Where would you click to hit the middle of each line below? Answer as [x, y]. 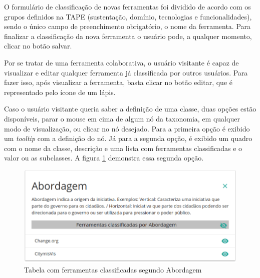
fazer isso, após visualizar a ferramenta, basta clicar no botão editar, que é [118, 82]
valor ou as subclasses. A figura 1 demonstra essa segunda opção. [104, 158]
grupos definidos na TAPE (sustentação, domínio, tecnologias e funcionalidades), [128, 16]
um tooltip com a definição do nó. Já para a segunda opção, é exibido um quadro [128, 138]
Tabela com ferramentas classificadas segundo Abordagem [113, 270]
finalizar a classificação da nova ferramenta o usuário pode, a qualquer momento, [128, 36]
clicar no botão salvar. [38, 46]
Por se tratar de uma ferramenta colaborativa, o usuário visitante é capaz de [121, 62]
